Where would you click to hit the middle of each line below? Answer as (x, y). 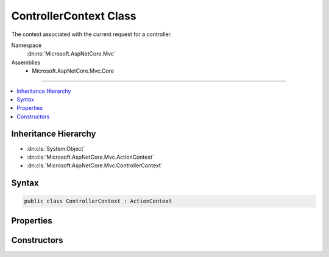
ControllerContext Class (74, 16)
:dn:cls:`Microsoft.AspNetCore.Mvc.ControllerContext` (94, 165)
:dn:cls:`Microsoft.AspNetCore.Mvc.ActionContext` (90, 157)
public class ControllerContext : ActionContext (98, 201)
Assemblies (26, 62)
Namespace (27, 45)
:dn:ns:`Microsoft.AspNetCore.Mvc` (71, 54)
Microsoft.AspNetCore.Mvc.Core (73, 71)
